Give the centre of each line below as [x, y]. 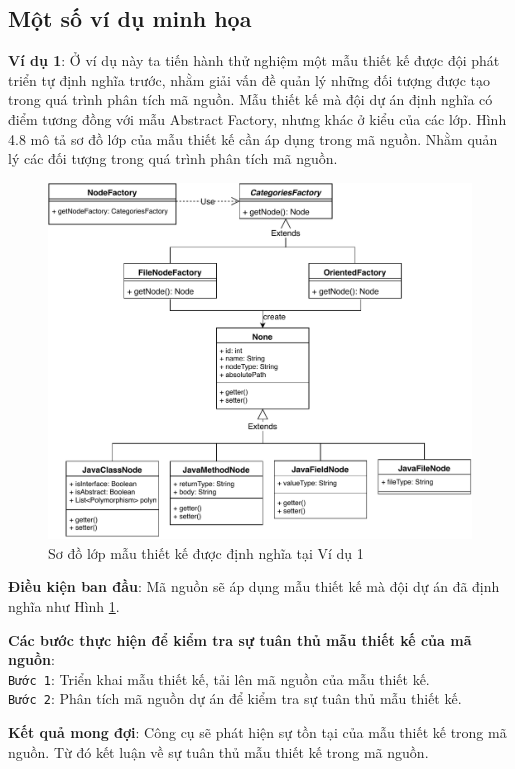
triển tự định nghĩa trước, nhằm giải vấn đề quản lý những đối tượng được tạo [249, 79]
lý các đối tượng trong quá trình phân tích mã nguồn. [173, 158]
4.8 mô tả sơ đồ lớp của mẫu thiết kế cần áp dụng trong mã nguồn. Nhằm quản [253, 138]
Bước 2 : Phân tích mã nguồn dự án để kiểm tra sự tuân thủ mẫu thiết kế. [235, 698]
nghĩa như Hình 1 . [64, 606]
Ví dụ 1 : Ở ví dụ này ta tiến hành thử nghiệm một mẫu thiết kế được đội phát [254, 60]
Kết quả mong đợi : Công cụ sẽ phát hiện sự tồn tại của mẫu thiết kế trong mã [257, 732]
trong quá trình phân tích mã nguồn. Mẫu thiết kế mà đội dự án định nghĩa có [250, 99]
